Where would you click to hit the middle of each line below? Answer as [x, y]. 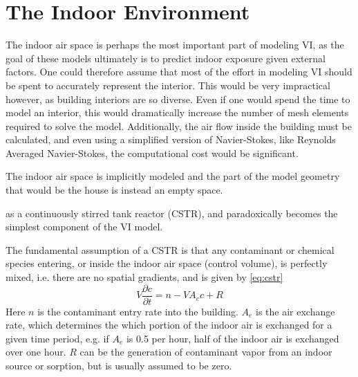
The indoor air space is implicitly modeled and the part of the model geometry [173, 176]
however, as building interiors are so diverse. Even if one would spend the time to [178, 99]
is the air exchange [295, 311]
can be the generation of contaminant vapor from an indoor [206, 352]
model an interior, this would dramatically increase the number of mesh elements [177, 112]
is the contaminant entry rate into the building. [138, 311]
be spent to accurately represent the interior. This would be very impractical [168, 85]
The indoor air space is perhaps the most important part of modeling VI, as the [175, 45]
